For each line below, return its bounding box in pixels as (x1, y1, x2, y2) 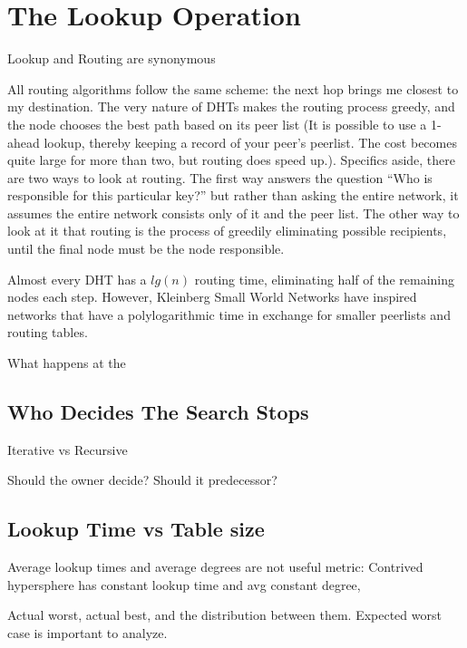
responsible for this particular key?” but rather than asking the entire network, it (7, 186, 459, 205)
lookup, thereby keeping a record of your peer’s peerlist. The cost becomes (44, 132, 457, 151)
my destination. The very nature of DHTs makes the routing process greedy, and (7, 97, 455, 116)
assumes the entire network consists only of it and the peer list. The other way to (7, 203, 460, 222)
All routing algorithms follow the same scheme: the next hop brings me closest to (7, 79, 459, 98)
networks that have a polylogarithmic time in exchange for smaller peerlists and (7, 305, 451, 324)
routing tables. (7, 323, 88, 342)
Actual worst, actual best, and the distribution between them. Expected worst (7, 605, 442, 624)
